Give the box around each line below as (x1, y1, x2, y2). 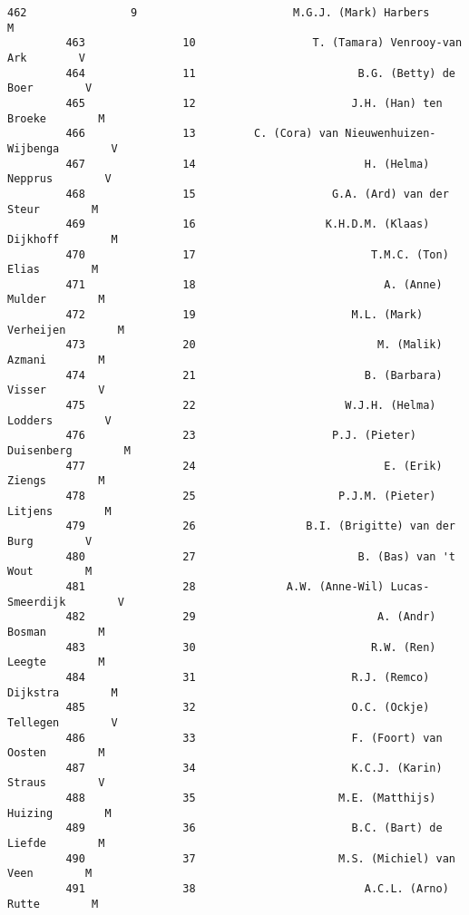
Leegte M (7, 656, 105, 669)
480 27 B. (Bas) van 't (65, 550, 455, 563)
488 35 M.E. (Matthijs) (65, 792, 436, 805)
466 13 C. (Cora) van (65, 127, 339, 141)
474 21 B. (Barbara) (65, 368, 443, 382)
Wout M (7, 565, 93, 579)
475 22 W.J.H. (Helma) (65, 399, 436, 413)
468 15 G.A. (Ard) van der (65, 187, 449, 200)
